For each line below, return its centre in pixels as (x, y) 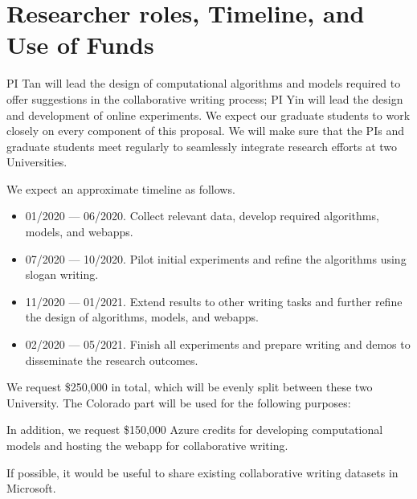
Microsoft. (31, 488)
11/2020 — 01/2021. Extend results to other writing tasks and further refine (214, 301)
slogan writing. (62, 274)
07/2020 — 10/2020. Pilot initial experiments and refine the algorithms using (216, 258)
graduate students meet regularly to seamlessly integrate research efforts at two (202, 146)
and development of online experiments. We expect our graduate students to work (208, 115)
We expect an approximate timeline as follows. (121, 188)
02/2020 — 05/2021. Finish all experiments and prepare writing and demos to (218, 344)
